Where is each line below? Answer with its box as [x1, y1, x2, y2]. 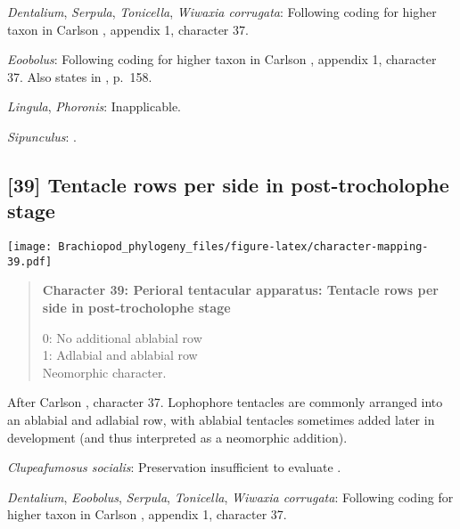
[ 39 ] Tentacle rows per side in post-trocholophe [7, 170, 449, 198]
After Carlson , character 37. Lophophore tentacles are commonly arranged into [7, 393, 443, 411]
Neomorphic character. [42, 362, 167, 381]
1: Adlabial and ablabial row [42, 346, 198, 364]
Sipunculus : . [7, 126, 77, 145]
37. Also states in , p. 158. [7, 67, 152, 85]
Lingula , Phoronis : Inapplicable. [7, 97, 181, 116]
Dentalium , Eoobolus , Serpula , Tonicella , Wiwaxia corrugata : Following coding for [7, 487, 454, 506]
